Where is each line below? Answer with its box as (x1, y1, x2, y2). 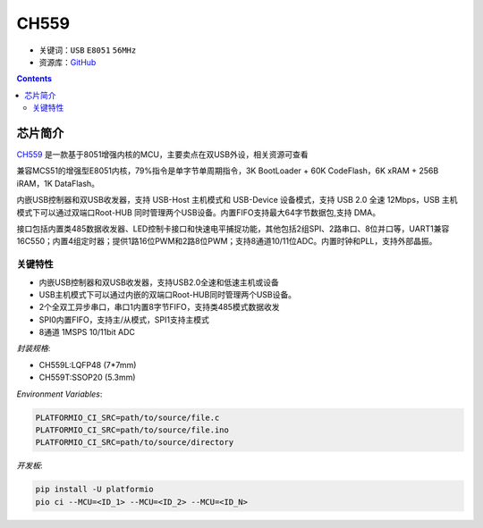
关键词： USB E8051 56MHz (38, 45, 137, 55)
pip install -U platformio (35, 484, 154, 495)
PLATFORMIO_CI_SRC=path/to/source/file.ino (35, 425, 230, 435)
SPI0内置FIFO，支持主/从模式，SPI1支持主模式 (38, 314, 209, 325)
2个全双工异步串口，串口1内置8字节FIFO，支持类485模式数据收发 (38, 302, 280, 313)
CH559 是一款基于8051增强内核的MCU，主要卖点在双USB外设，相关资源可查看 (16, 149, 309, 160)
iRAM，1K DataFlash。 (16, 178, 100, 189)
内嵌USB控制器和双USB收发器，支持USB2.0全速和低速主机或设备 (38, 277, 279, 288)
